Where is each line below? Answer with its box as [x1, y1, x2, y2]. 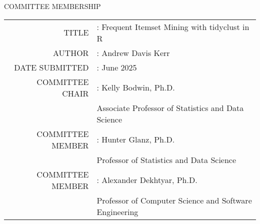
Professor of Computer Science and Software [96, 194, 252, 206]
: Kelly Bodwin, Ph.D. [96, 81, 175, 93]
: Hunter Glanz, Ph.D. [96, 133, 175, 145]
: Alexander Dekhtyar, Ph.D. [96, 174, 197, 186]
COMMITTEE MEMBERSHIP [4, 1, 101, 11]
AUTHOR [53, 46, 89, 58]
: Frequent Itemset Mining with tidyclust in [96, 20, 249, 32]
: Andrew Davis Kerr [96, 46, 170, 58]
